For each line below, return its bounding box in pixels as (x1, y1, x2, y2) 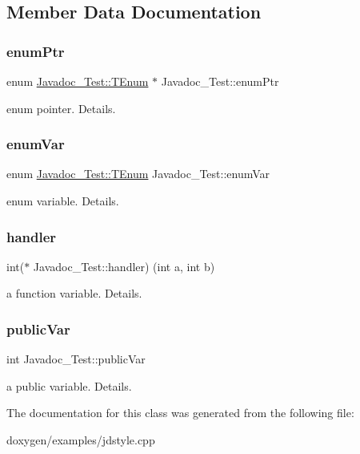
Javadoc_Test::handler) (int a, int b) (33, 257, 215, 274)
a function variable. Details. (6, 285, 142, 302)
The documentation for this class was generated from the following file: (6, 404, 354, 421)
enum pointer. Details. (6, 99, 116, 116)
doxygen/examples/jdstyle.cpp (6, 432, 155, 448)
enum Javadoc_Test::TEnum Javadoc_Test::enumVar (6, 165, 270, 182)
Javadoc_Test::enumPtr (161, 73, 279, 89)
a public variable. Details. (6, 377, 132, 394)
